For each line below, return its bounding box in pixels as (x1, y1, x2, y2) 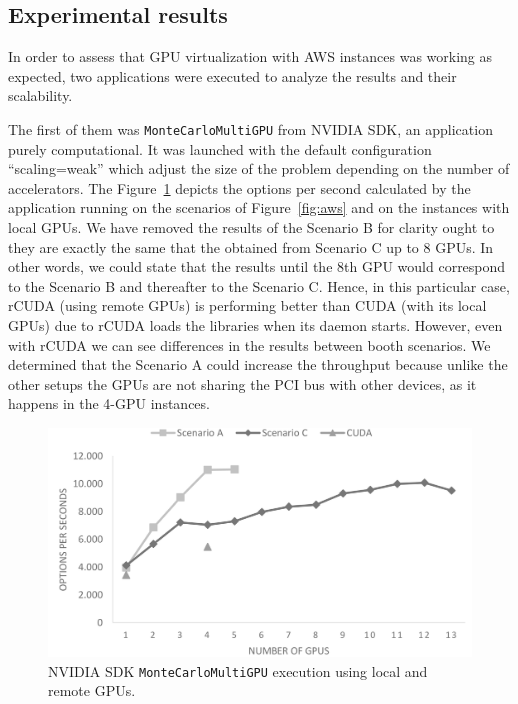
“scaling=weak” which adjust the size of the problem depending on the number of (8, 158, 510, 179)
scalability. (8, 85, 73, 106)
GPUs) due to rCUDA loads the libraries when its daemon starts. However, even (8, 314, 503, 335)
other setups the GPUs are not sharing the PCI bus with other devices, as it (8, 373, 477, 394)
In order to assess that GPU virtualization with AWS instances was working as (8, 46, 493, 67)
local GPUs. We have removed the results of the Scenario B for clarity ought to (8, 217, 495, 238)
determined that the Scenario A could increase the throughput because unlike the (8, 354, 508, 375)
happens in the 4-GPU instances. (8, 393, 210, 414)
